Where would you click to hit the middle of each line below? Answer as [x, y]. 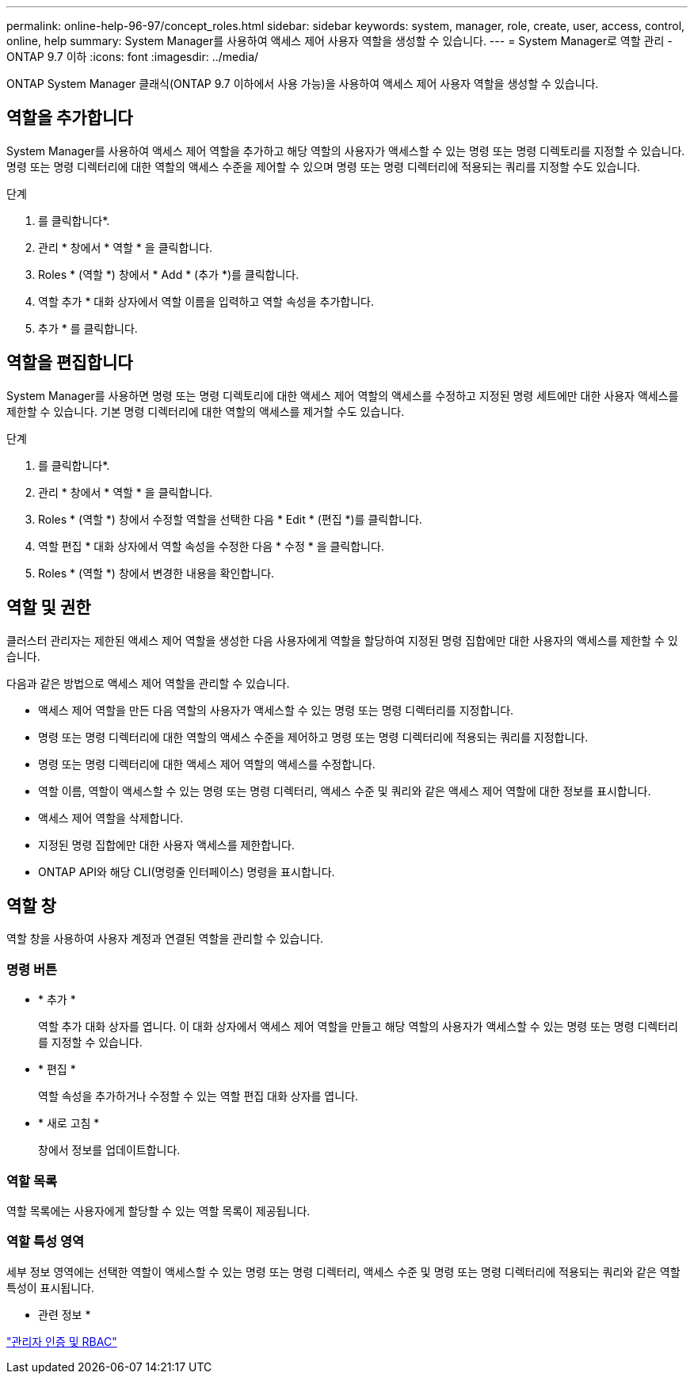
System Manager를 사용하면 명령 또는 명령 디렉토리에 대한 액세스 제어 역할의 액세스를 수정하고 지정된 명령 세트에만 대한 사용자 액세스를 [343, 395]
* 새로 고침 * [69, 1123]
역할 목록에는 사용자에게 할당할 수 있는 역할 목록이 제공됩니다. [158, 1210]
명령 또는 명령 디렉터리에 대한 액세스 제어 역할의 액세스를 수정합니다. [207, 764]
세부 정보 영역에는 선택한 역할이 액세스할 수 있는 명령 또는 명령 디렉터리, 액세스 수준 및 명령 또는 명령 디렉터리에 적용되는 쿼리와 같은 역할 [343, 1271]
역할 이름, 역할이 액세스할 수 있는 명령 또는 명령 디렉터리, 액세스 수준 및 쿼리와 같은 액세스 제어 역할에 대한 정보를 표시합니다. [345, 791]
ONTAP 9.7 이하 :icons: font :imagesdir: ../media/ [133, 57]
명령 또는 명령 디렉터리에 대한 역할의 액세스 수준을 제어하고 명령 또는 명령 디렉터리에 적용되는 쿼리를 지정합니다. [313, 737]
